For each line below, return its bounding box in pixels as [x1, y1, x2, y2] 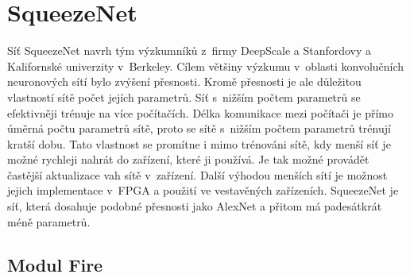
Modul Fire [7, 252, 103, 276]
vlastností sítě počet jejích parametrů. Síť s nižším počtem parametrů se [7, 88, 361, 105]
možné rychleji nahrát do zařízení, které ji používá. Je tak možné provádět [7, 151, 369, 168]
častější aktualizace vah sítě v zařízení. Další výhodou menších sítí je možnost [7, 166, 388, 183]
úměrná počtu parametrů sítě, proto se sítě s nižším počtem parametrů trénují [7, 120, 391, 137]
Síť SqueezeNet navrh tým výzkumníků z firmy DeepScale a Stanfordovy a [7, 42, 372, 59]
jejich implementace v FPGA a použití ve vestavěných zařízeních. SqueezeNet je [7, 182, 399, 199]
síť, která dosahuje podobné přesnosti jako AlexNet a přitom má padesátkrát [7, 198, 382, 214]
